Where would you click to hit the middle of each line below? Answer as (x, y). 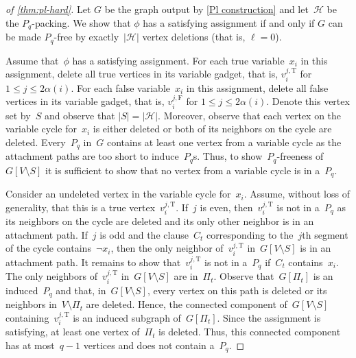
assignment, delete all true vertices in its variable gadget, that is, (142, 74)
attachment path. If (47, 234)
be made (23, 37)
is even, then (226, 207)
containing (27, 317)
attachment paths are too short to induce (92, 156)
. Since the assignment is (269, 317)
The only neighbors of (51, 276)
